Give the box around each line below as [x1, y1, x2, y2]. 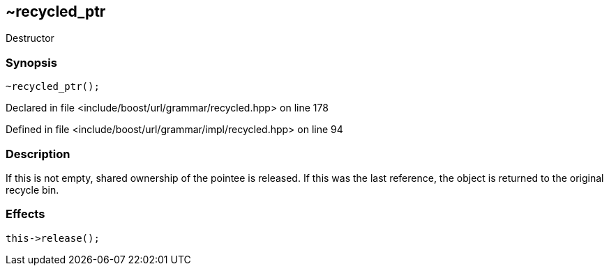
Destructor [6, 32, 54, 45]
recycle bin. [6, 183, 59, 196]
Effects [6, 207, 45, 222]
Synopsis [6, 55, 57, 70]
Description [6, 146, 70, 161]
